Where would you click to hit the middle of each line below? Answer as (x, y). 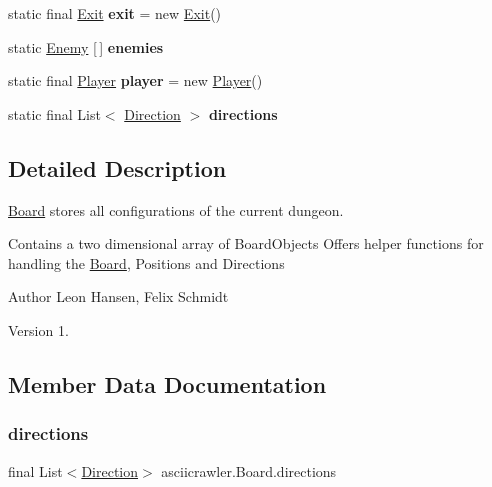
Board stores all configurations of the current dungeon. (176, 209)
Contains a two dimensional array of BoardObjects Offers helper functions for (246, 243)
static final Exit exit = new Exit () (115, 13)
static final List (54, 113)
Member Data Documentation (167, 383)
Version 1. (38, 329)
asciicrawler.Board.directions (249, 470)
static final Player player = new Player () (135, 80)
